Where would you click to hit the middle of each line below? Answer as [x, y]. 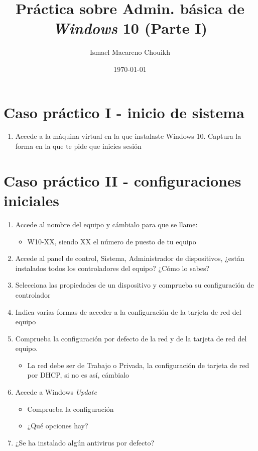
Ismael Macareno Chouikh [130, 52]
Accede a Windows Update [56, 392]
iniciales [32, 200]
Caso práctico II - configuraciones [122, 180]
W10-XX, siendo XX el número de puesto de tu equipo [112, 241]
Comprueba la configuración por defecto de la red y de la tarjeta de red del [131, 338]
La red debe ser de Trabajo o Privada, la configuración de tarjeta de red [138, 365]
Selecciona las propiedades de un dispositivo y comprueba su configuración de [135, 285]
